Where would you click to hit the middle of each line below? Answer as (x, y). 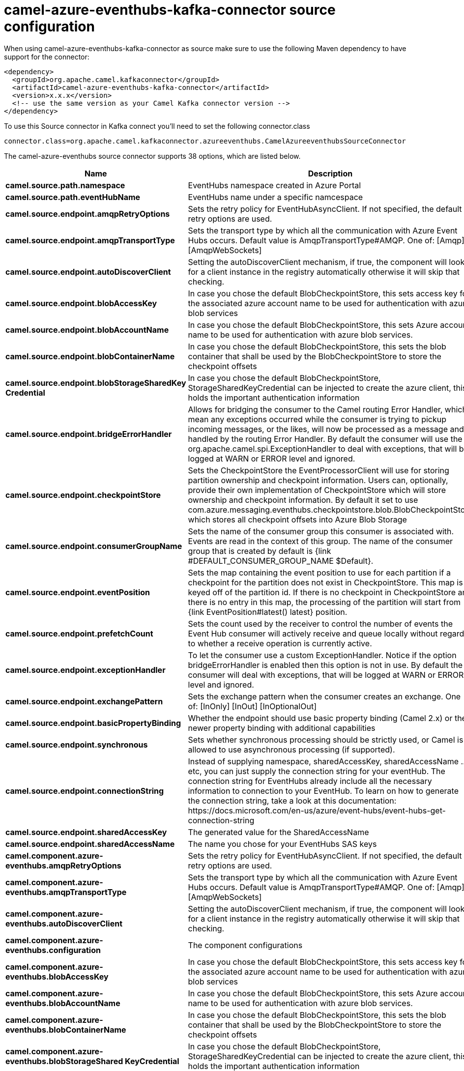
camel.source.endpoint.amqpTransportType (90, 240)
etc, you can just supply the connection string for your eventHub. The (317, 771)
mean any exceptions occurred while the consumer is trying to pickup (317, 419)
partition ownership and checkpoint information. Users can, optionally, (318, 480)
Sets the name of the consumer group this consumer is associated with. (321, 531)
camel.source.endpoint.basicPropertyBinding (93, 723)
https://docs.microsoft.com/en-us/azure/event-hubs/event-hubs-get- (317, 810)
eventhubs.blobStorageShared (64, 1061)
